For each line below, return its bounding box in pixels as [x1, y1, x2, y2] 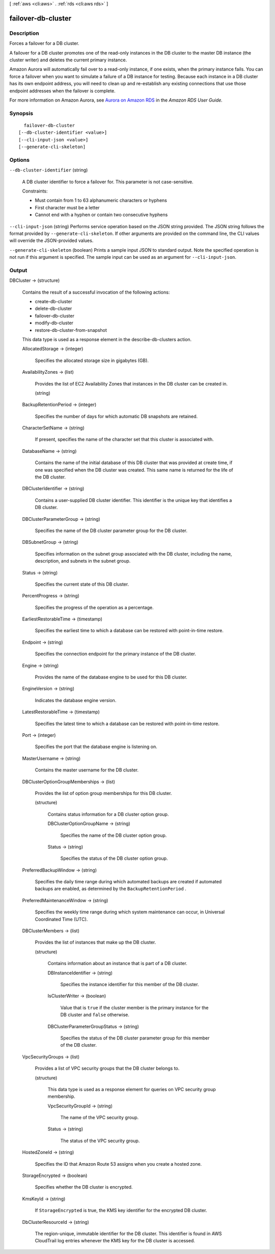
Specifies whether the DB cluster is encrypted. [35, 1184, 133, 1190]
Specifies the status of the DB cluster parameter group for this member [60, 1034, 210, 1041]
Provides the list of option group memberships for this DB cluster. [35, 790, 172, 796]
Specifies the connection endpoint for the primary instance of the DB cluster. [35, 651, 196, 657]
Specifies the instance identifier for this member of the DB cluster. [60, 981, 199, 987]
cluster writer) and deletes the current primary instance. [9, 57, 127, 63]
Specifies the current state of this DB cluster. [35, 581, 129, 587]
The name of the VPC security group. [60, 1115, 139, 1121]
